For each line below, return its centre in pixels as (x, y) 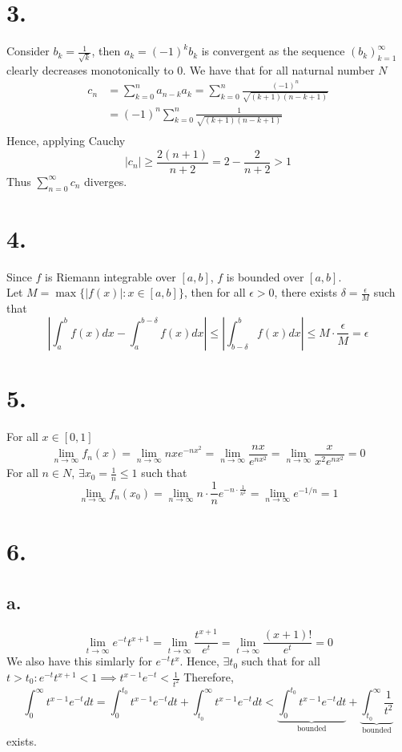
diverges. (106, 181)
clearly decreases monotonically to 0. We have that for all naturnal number (191, 69)
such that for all (281, 661)
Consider (28, 51)
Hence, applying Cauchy (66, 141)
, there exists (306, 292)
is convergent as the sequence (273, 51)
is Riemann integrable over (111, 276)
